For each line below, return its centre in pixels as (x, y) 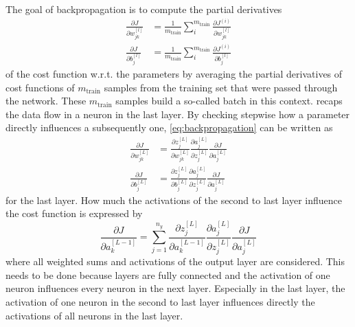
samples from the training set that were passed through (221, 87)
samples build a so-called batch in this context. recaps (229, 101)
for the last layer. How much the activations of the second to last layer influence (174, 200)
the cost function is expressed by (74, 213)
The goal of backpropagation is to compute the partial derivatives (144, 9)
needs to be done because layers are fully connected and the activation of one (168, 274)
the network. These (46, 101)
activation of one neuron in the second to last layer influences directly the (160, 301)
